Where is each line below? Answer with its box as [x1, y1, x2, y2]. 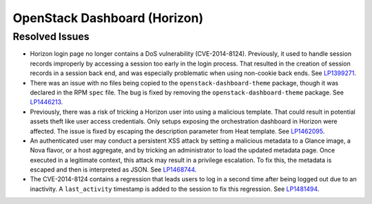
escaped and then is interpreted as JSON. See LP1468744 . [30, 165, 197, 174]
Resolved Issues [12, 30, 90, 43]
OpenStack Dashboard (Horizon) [12, 10, 203, 25]
